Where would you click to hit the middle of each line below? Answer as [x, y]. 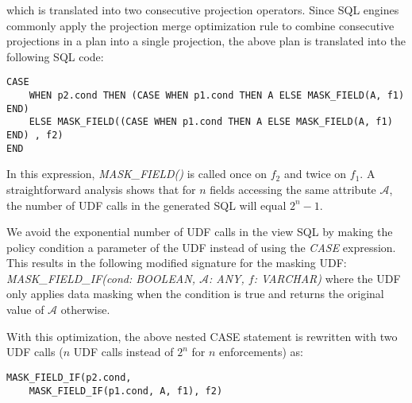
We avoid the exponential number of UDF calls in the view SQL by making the [200, 232]
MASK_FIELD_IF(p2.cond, [69, 377]
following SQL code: [55, 56]
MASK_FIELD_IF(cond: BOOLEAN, [101, 278]
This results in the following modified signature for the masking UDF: [177, 263]
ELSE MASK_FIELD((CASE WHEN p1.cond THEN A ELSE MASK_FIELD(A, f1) [211, 122]
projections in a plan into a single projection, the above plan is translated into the [206, 41]
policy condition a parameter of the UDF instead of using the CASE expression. [201, 247]
